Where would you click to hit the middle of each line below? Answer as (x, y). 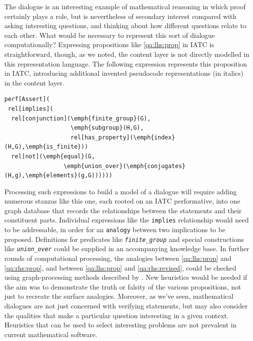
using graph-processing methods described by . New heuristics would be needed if (126, 277)
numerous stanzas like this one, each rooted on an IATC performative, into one (122, 201)
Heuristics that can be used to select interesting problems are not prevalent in (121, 325)
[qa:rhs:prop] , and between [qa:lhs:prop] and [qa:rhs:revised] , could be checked (120, 267)
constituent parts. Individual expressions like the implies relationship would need (127, 220)
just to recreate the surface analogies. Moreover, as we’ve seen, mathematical (119, 296)
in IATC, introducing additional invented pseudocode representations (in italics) (124, 73)
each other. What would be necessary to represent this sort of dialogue (110, 35)
